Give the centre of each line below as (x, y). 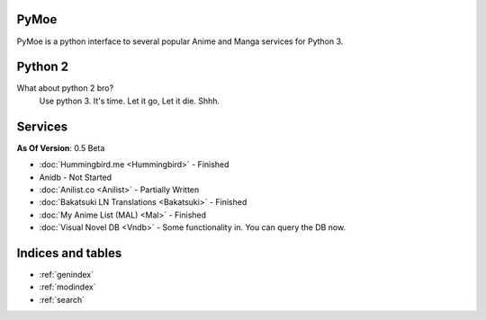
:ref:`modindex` (67, 287)
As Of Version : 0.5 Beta (61, 147)
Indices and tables (69, 253)
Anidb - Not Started (76, 177)
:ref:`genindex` (67, 274)
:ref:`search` (62, 299)
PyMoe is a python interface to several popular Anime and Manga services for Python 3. (180, 41)
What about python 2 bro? (65, 88)
